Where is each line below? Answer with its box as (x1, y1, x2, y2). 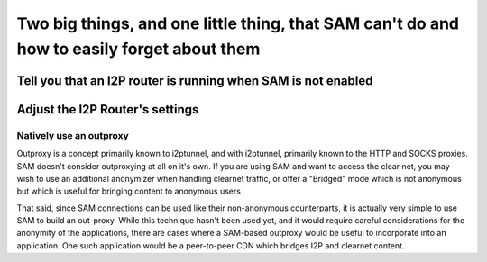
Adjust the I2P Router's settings (16, 102, 199, 117)
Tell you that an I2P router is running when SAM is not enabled (16, 73, 373, 88)
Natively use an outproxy (16, 129, 130, 141)
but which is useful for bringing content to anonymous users (16, 185, 241, 197)
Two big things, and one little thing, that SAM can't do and (16, 14, 460, 33)
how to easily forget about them (16, 39, 261, 59)
